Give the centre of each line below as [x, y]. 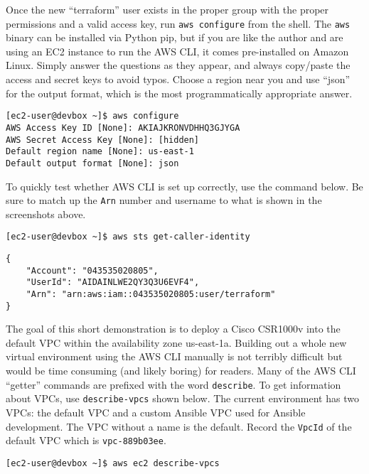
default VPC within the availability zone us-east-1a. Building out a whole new [176, 342]
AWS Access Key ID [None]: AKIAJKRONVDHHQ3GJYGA [123, 128]
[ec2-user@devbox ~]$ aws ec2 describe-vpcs [113, 463]
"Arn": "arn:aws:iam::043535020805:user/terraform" [151, 294]
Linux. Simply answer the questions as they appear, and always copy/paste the [178, 65]
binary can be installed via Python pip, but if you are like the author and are [175, 37]
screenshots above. [46, 214]
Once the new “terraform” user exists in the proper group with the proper [167, 9]
